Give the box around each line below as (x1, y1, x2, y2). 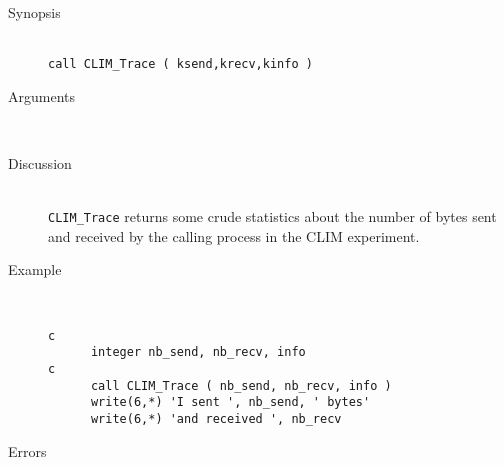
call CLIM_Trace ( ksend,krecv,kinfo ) (48, 57, 313, 72)
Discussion (8, 153, 72, 174)
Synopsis (8, 2, 61, 22)
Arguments (8, 85, 76, 106)
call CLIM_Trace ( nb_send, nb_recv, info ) (90, 378, 392, 393)
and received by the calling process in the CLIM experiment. (48, 225, 420, 246)
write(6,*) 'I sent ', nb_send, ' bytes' (90, 395, 371, 410)
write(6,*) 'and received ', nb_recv (90, 411, 342, 426)
